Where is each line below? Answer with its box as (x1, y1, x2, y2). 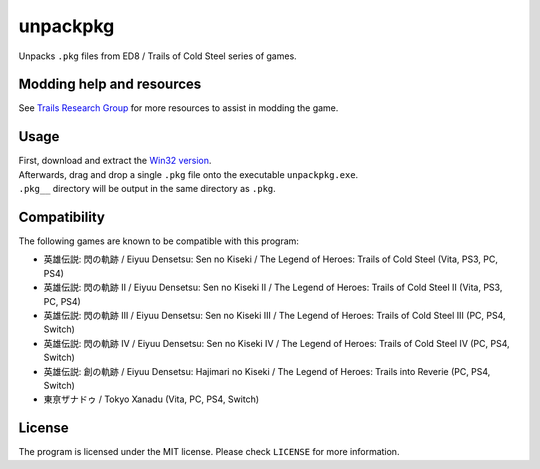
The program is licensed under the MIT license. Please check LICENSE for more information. (18, 446, 400, 458)
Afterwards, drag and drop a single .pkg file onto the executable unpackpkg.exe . (18, 168, 359, 180)
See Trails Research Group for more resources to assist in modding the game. (18, 102, 339, 114)
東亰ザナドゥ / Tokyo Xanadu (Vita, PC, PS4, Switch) (43, 393, 260, 405)
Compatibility (18, 208, 105, 225)
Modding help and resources (18, 76, 202, 93)
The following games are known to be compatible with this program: (18, 235, 300, 247)
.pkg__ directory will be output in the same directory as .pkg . (18, 183, 277, 195)
